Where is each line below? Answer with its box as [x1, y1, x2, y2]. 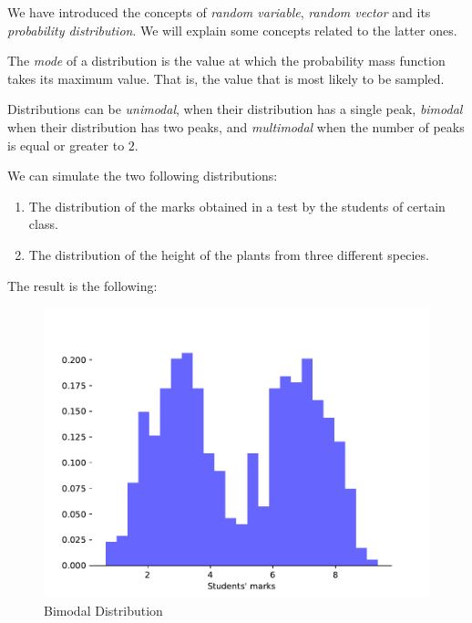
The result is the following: [7, 275, 158, 295]
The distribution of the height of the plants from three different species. [28, 244, 429, 264]
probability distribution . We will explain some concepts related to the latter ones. [7, 20, 457, 39]
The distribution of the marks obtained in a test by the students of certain [28, 196, 446, 215]
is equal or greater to [7, 135, 125, 154]
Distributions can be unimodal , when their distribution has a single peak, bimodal [7, 99, 463, 119]
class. [28, 214, 58, 234]
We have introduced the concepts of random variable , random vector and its [7, 3, 431, 21]
